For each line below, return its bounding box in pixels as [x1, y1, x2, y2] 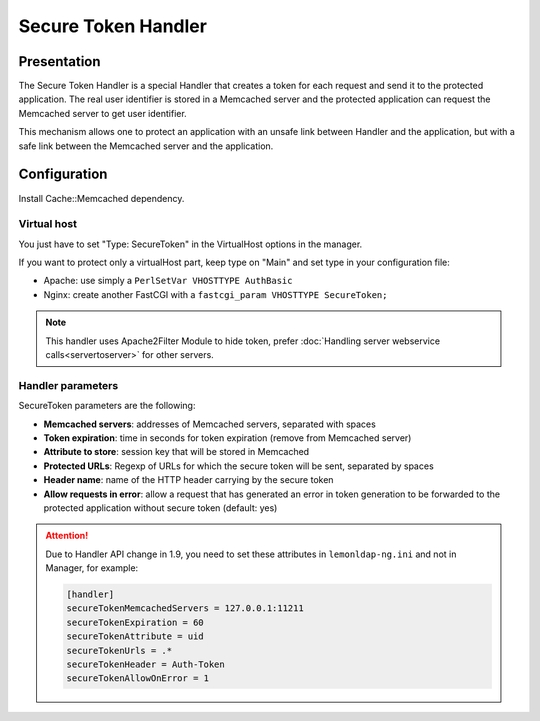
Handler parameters [18, 378, 119, 392]
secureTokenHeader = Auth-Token [66, 659, 225, 670]
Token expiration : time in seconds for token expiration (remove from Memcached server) [43, 431, 412, 444]
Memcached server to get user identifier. [18, 107, 187, 119]
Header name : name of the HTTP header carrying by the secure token [43, 474, 334, 486]
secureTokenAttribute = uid [66, 631, 204, 642]
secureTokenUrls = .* [66, 645, 173, 656]
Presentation [18, 53, 101, 70]
